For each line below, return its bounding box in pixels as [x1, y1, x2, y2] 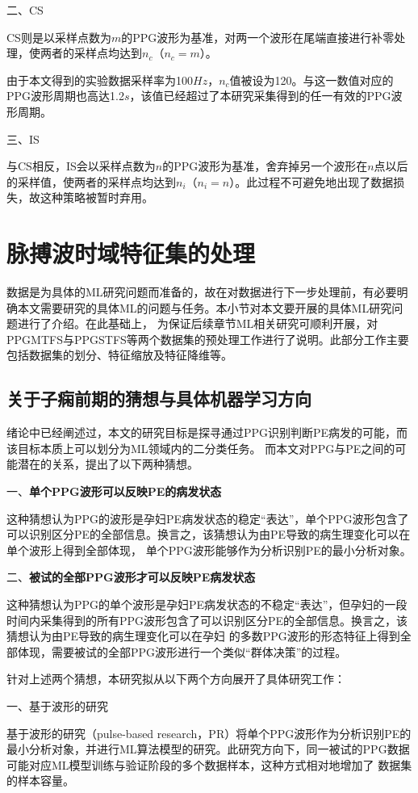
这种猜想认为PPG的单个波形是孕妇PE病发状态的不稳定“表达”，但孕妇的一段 [6, 595, 408, 612]
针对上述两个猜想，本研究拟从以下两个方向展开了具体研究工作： [6, 670, 345, 687]
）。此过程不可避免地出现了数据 [229, 173, 394, 190]
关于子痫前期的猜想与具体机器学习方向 [6, 386, 311, 411]
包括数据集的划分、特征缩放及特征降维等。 [6, 346, 232, 363]
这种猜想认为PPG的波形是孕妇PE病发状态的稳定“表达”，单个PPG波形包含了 [6, 510, 409, 527]
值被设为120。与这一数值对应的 [229, 71, 394, 88]
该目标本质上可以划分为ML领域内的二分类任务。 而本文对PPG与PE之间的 [6, 439, 395, 456]
